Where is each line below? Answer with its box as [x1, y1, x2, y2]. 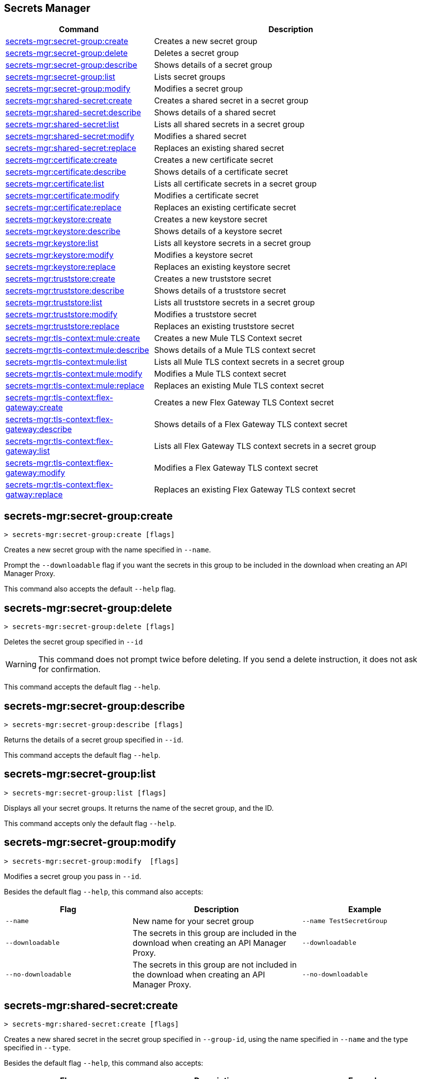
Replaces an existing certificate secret [154, 202, 296, 213]
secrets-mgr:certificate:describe [5, 167, 126, 177]
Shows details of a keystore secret [154, 226, 282, 237]
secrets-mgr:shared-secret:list [5, 119, 119, 130]
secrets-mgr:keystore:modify [5, 250, 114, 260]
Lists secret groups [154, 72, 225, 82]
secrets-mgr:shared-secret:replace [5, 143, 136, 153]
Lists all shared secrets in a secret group [154, 119, 305, 130]
